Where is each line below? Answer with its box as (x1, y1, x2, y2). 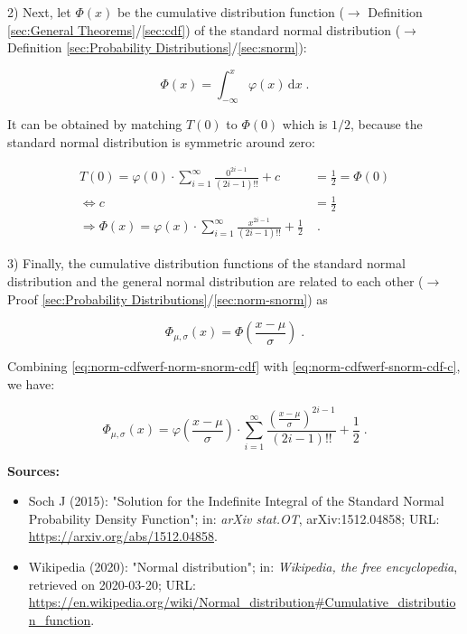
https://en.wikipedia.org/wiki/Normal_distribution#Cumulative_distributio (28, 592, 456, 611)
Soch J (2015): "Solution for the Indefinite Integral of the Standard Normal (28, 491, 444, 510)
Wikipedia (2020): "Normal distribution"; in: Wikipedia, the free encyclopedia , (28, 557, 458, 576)
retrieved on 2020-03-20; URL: (28, 574, 196, 593)
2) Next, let (7, 3, 71, 21)
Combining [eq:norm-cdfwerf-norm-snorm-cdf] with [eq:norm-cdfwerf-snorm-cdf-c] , (7, 357, 461, 376)
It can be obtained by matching (7, 115, 182, 134)
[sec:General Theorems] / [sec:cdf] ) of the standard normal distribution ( (7, 20, 401, 39)
